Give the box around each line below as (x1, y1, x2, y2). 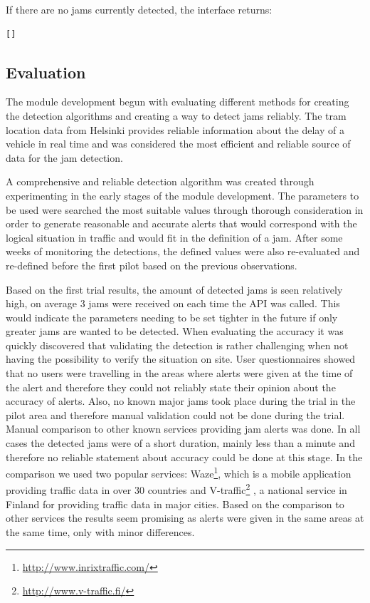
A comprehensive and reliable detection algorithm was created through (6, 174, 314, 189)
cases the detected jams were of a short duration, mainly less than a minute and (6, 435, 355, 450)
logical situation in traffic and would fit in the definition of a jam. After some (6, 230, 343, 244)
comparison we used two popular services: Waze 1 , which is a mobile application (6, 464, 351, 480)
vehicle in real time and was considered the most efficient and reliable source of (6, 136, 351, 151)
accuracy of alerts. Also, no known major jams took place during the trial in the (6, 393, 356, 408)
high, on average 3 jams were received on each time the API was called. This (6, 296, 340, 311)
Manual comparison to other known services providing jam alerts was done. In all (6, 421, 361, 436)
